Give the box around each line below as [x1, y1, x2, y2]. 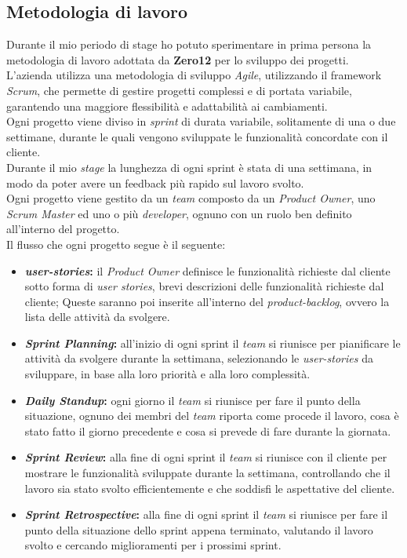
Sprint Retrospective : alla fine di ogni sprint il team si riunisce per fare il [24, 506, 388, 523]
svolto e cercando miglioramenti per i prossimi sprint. [24, 537, 282, 553]
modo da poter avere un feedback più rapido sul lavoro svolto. [6, 174, 304, 191]
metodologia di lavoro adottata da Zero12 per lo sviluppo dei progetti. [6, 51, 349, 67]
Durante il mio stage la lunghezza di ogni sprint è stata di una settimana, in [6, 159, 372, 175]
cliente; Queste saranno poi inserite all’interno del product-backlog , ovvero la [24, 293, 390, 309]
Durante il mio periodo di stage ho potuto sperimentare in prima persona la [6, 36, 372, 53]
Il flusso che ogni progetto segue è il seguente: [6, 235, 226, 252]
